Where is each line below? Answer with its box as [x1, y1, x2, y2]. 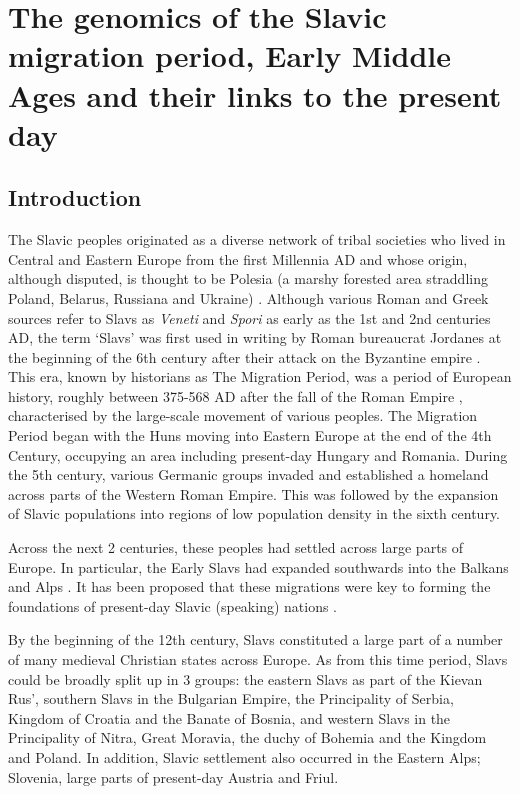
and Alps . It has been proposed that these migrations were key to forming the [8, 576, 491, 597]
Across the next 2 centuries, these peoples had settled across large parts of [8, 537, 464, 558]
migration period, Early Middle [8, 35, 451, 76]
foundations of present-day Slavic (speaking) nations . [8, 595, 338, 616]
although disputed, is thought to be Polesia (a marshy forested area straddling [8, 268, 488, 289]
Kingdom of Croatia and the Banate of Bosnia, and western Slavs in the [8, 707, 451, 728]
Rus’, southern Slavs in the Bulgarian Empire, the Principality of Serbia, [8, 688, 454, 709]
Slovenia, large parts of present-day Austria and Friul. [8, 766, 339, 787]
